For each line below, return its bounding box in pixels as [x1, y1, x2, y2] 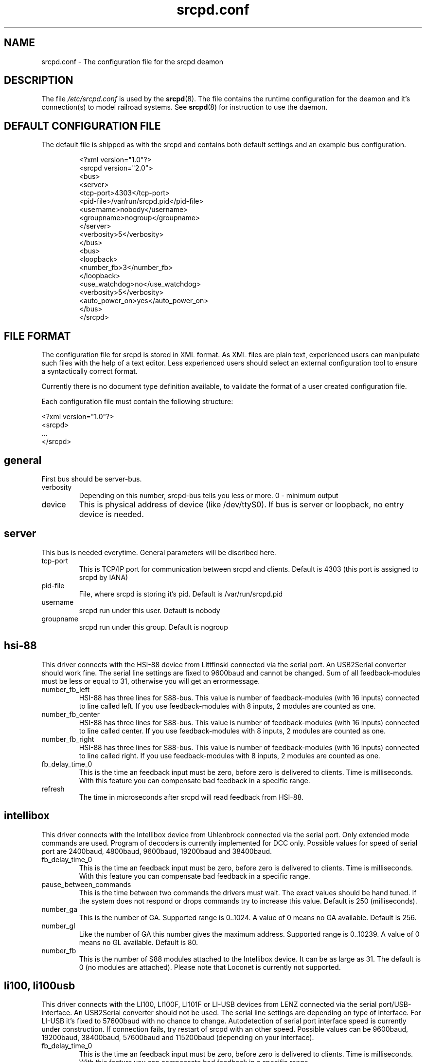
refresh [41, 784, 65, 793]
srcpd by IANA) [79, 573, 128, 581]
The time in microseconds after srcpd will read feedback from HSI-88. [79, 792, 303, 801]
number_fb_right [41, 734, 94, 743]
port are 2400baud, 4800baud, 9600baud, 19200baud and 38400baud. [41, 847, 272, 855]
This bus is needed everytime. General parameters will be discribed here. [41, 548, 276, 557]
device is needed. [79, 509, 144, 519]
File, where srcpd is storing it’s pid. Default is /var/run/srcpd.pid [79, 589, 283, 598]
